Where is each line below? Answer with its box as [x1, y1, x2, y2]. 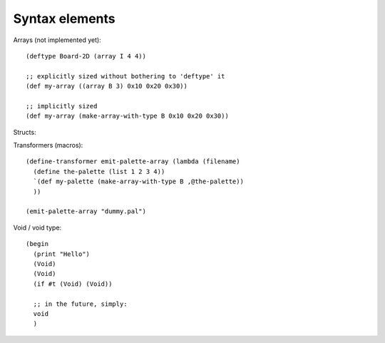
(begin [26, 240, 49, 248]
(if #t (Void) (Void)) [33, 280, 113, 288]
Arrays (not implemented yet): [13, 36, 101, 44]
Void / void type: [13, 223, 62, 232]
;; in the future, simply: [33, 300, 128, 308]
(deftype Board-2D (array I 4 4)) [26, 52, 146, 60]
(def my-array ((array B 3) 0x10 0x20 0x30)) [26, 82, 188, 91]
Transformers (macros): [13, 141, 83, 150]
